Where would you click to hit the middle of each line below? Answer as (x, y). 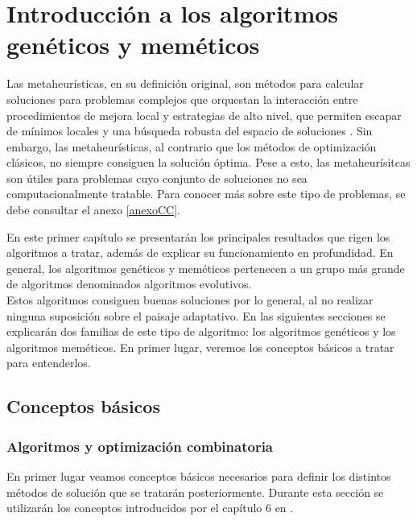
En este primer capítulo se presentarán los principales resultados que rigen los (198, 236)
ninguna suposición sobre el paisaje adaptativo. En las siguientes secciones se (196, 315)
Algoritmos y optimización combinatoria (140, 446)
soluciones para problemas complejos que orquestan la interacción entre (182, 99)
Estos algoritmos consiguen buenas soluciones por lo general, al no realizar (190, 300)
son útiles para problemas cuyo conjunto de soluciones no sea (157, 178)
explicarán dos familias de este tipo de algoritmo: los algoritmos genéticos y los (201, 331)
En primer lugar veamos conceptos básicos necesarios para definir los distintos (199, 476)
